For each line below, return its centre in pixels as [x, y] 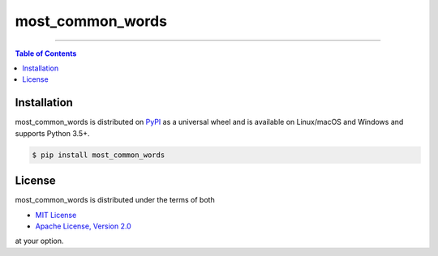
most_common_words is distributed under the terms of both [115, 200]
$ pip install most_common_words [99, 155]
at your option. [39, 241]
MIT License [56, 215]
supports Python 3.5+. [52, 133]
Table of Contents [46, 53]
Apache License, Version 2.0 [83, 226]
